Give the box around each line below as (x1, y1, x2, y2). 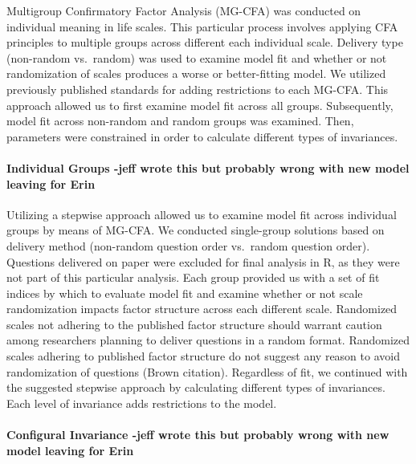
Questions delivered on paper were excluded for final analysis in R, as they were (6, 253, 400, 270)
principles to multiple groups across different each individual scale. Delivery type (6, 34, 403, 51)
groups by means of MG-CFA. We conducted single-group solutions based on (6, 222, 385, 238)
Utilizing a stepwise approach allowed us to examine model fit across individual (6, 206, 397, 222)
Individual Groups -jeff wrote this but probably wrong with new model (6, 159, 410, 176)
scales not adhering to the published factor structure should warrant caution (6, 315, 382, 332)
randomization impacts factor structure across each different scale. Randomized (6, 300, 398, 317)
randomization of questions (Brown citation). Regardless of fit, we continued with (6, 363, 408, 380)
